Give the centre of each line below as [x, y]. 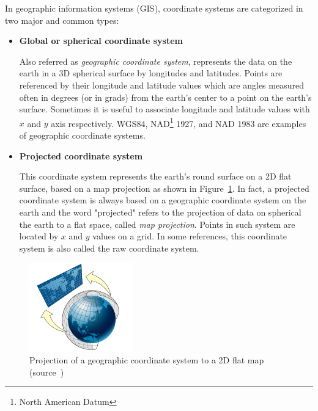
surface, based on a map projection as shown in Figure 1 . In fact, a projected [164, 188]
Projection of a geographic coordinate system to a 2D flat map [147, 360]
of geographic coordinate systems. [82, 135]
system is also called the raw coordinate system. [109, 248]
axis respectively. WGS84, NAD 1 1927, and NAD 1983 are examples [179, 122]
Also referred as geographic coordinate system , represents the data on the [156, 61]
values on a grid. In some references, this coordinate [190, 236]
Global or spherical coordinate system [101, 41]
